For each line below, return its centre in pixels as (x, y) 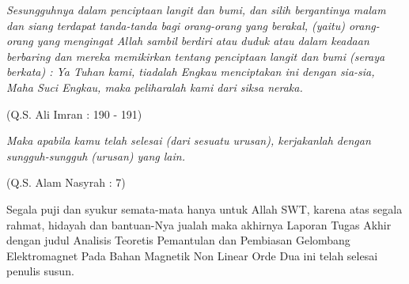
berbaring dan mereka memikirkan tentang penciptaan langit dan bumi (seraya (196, 56)
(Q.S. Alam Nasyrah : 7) (66, 182)
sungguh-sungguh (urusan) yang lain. (96, 155)
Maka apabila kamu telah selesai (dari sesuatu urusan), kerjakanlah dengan (189, 140)
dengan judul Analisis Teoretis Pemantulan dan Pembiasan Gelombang (178, 240)
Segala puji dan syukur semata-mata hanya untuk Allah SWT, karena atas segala (204, 208)
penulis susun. (40, 271)
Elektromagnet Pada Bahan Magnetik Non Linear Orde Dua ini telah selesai (192, 255)
